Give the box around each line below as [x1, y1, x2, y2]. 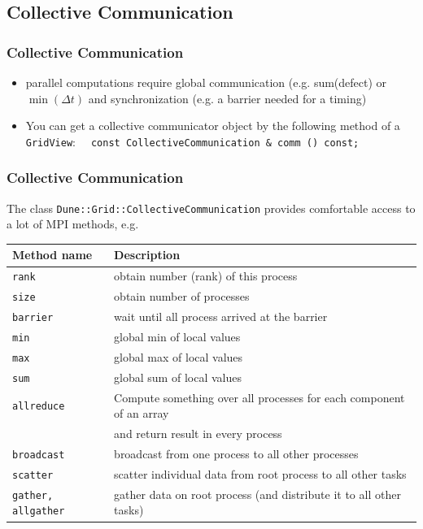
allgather [12, 505, 65, 518]
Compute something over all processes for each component [114, 388, 405, 405]
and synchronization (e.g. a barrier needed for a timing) [88, 89, 367, 106]
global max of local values [114, 348, 243, 365]
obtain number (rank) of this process [114, 267, 298, 284]
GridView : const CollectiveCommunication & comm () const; [25, 132, 360, 150]
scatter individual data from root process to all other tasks [114, 465, 407, 482]
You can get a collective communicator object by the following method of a [25, 117, 400, 134]
